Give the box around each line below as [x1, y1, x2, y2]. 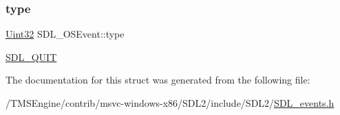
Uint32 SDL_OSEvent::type [6, 27, 125, 41]
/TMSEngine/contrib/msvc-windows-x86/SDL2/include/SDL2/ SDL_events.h [6, 96, 334, 110]
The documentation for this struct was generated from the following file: [6, 73, 310, 87]
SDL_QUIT [6, 49, 57, 64]
